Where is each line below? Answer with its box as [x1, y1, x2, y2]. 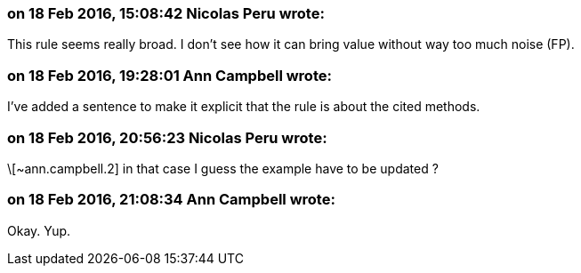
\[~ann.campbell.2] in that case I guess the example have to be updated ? [7, 160, 439, 176]
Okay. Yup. [7, 222, 71, 238]
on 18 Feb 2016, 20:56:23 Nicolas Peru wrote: [7, 128, 327, 147]
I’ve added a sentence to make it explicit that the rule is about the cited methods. [7, 99, 480, 115]
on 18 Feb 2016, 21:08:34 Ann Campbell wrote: [7, 190, 335, 209]
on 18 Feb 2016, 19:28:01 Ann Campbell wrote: [7, 66, 332, 84]
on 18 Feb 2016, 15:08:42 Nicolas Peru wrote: [7, 4, 325, 22]
